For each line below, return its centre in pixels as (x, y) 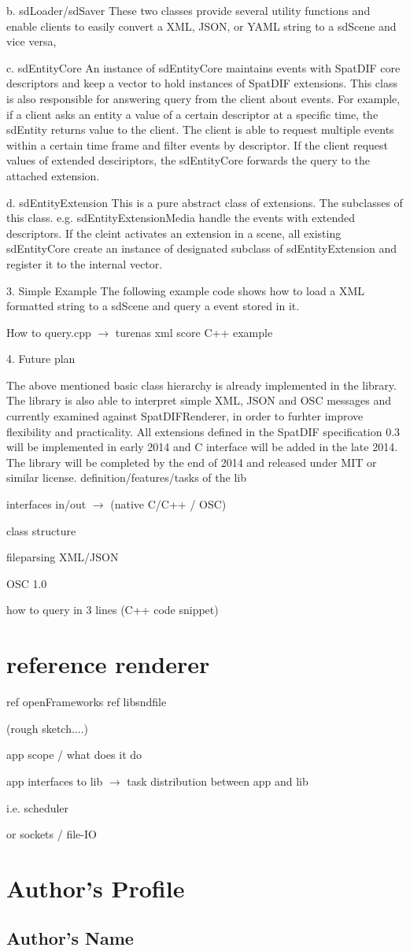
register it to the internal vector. (85, 263)
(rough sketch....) (47, 728)
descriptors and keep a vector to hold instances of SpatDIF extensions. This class (202, 83)
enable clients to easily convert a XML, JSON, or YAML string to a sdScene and (201, 26)
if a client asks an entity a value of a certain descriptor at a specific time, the (192, 114)
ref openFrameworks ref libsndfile (87, 702)
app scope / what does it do (74, 755)
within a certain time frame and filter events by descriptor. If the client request (198, 144)
